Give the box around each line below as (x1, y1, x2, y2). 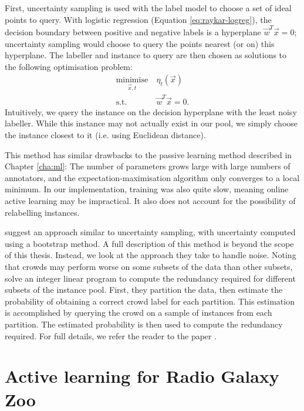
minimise (116, 76, 148, 85)
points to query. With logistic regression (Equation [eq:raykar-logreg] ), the (5, 13, 272, 25)
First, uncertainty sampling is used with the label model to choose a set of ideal (5, 2, 292, 14)
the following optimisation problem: (5, 60, 133, 72)
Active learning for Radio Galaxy (5, 364, 279, 388)
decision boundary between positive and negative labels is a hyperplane (5, 25, 261, 38)
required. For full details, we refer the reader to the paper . (5, 329, 217, 342)
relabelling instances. (5, 206, 80, 218)
